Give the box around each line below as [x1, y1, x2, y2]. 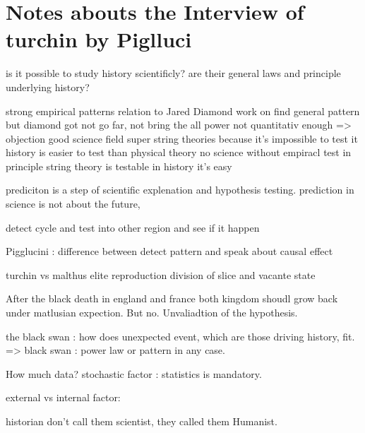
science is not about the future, [6, 196, 140, 211]
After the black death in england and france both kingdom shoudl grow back [6, 291, 338, 306]
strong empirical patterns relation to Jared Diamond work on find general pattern [6, 103, 360, 118]
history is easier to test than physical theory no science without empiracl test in [6, 145, 352, 160]
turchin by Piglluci [6, 25, 192, 54]
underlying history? [6, 79, 90, 94]
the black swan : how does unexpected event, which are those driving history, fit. [6, 328, 355, 343]
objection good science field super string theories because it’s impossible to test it [6, 131, 358, 146]
